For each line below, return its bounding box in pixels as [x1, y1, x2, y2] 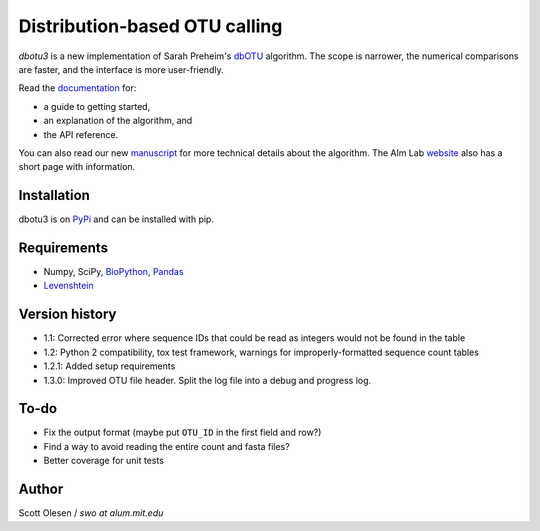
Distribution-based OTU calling [18, 15, 283, 37]
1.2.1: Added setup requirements [43, 360, 176, 372]
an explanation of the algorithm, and [43, 115, 193, 127]
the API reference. [43, 128, 119, 140]
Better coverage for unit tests [43, 455, 165, 467]
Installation [18, 187, 90, 204]
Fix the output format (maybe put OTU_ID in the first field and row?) [43, 426, 322, 439]
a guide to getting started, [43, 100, 151, 112]
